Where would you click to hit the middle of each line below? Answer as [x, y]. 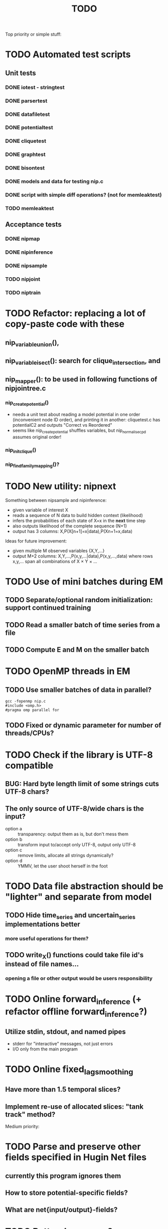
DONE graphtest [26, 154]
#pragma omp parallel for [32, 710]
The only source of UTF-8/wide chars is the [75, 809]
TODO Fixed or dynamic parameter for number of [83, 725]
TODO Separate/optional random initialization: [79, 600]
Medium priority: [22, 1127]
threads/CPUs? [30, 733]
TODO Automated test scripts [68, 54]
